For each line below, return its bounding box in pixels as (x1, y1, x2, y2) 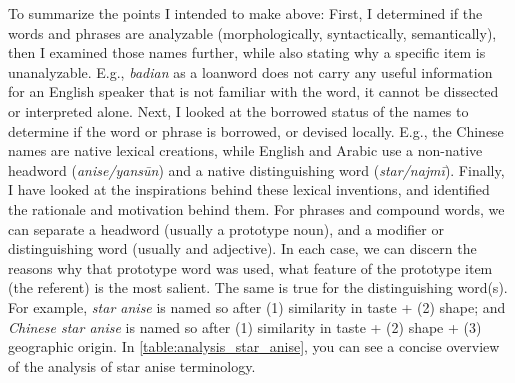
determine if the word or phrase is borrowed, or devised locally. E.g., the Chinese (8, 120, 504, 141)
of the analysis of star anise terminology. (8, 355, 256, 376)
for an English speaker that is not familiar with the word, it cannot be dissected (8, 81, 499, 102)
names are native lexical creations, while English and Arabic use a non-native (8, 140, 483, 161)
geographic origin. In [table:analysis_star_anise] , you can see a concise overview (8, 336, 500, 357)
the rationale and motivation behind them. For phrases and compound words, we (8, 198, 505, 219)
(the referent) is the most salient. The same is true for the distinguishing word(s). (8, 277, 508, 298)
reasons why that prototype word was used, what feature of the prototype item (8, 257, 493, 278)
